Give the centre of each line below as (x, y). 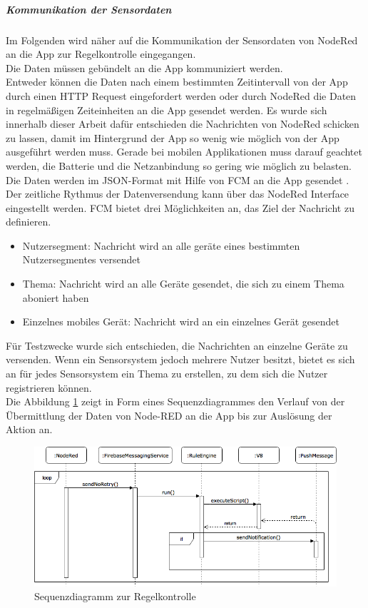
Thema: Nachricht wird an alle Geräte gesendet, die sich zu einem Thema (183, 284)
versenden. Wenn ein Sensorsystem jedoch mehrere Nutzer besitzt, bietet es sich (180, 359)
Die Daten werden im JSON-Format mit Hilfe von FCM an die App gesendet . (178, 179)
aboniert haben (56, 297)
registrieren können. (49, 387)
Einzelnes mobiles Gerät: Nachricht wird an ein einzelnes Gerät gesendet (181, 321)
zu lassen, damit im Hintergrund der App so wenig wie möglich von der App (173, 137)
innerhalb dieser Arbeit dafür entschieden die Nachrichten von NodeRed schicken (183, 124)
